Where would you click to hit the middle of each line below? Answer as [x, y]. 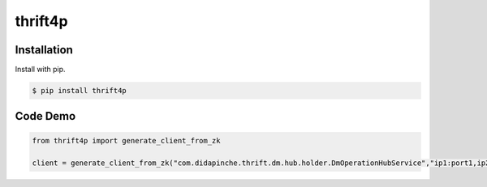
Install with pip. [40, 70]
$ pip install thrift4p [80, 91]
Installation [44, 50]
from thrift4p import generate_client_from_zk [126, 140]
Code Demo [45, 116]
